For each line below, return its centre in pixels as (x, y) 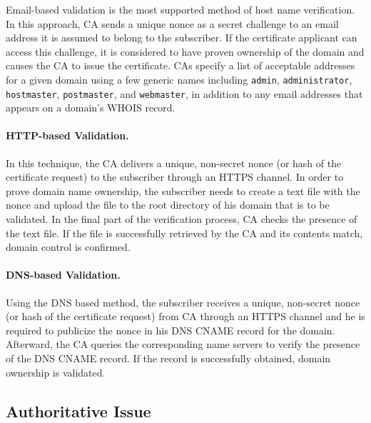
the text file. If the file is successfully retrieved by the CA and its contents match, (184, 233)
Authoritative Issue (78, 410)
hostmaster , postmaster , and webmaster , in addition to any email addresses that (184, 93)
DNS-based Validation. (63, 275)
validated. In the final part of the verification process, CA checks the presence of (182, 219)
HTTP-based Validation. (67, 135)
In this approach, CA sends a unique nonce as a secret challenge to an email (172, 23)
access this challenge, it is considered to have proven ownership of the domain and (185, 51)
